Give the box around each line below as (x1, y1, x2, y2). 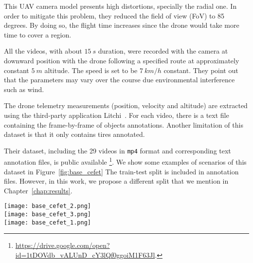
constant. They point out (163, 65, 238, 75)
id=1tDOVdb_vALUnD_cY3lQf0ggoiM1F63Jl (15, 249, 155, 260)
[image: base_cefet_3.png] (4, 211, 91, 218)
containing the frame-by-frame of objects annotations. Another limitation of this (4, 119, 243, 130)
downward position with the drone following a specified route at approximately (4, 55, 239, 65)
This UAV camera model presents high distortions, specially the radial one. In (4, 1, 237, 11)
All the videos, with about (4, 46, 82, 56)
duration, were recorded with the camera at (98, 46, 228, 56)
